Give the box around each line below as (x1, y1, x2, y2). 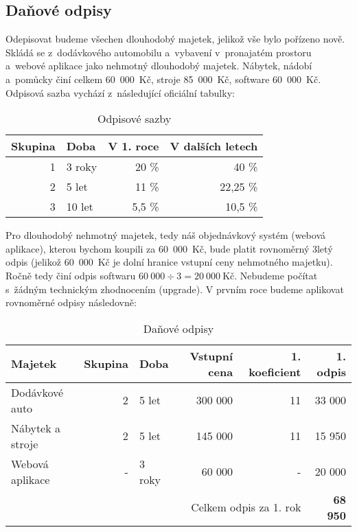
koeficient (249, 363, 301, 380)
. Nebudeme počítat (234, 268, 318, 282)
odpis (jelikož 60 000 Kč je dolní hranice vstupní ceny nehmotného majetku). (5, 255, 333, 269)
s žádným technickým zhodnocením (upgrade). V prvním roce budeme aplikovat (5, 281, 344, 296)
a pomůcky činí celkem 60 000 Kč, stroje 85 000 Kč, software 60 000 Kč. (5, 71, 321, 86)
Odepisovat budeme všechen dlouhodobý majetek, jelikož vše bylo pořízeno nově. (5, 32, 345, 46)
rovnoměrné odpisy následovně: (5, 295, 137, 310)
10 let (66, 198, 93, 215)
